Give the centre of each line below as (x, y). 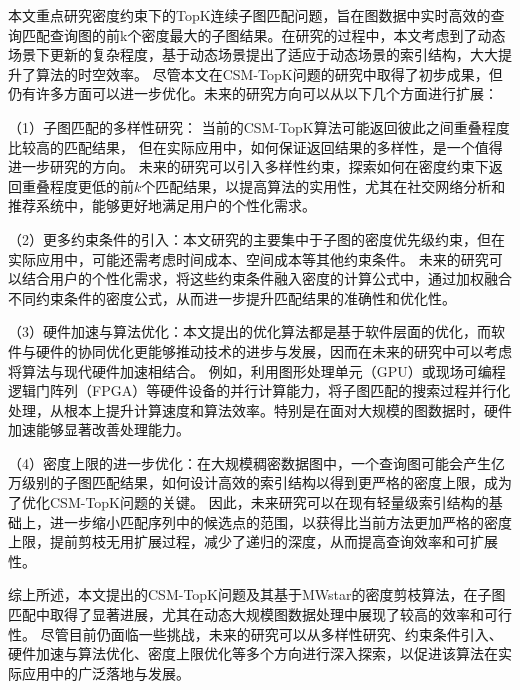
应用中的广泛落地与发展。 (105, 672)
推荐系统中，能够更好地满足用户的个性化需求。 (162, 205)
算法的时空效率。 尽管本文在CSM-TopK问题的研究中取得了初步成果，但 (269, 73)
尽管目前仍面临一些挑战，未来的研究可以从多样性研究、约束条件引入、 (271, 633)
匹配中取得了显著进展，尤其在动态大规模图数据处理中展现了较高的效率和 (246, 614)
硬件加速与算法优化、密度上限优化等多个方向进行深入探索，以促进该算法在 (253, 653)
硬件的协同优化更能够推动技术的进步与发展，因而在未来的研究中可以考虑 (273, 350)
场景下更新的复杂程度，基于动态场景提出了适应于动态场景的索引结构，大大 (253, 54)
